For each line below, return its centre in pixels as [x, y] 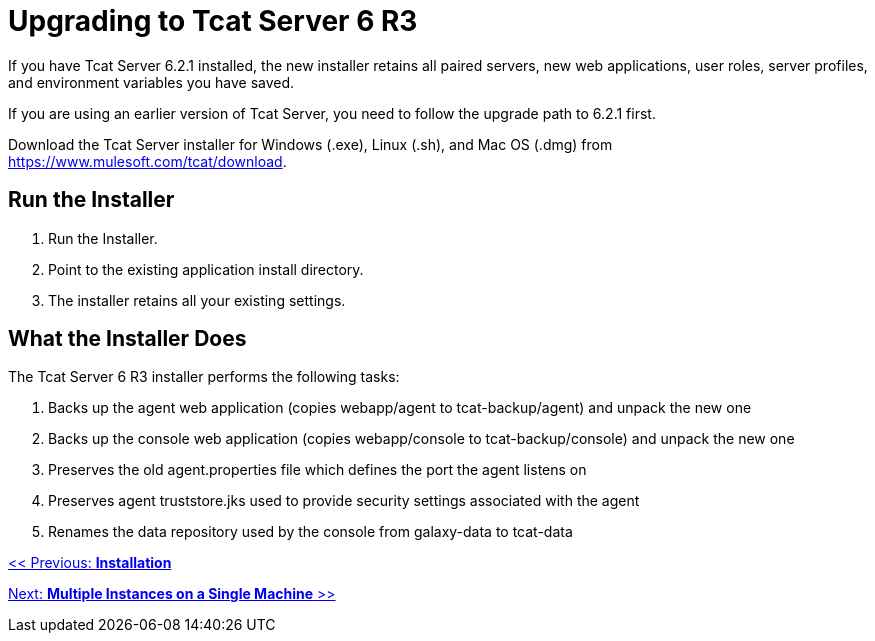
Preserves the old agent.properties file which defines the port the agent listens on [317, 470]
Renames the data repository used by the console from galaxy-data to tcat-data [310, 532]
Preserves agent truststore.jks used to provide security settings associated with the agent [344, 501]
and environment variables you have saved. [151, 82]
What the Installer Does [127, 339]
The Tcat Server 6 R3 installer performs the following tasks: [204, 377]
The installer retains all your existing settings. [197, 300]
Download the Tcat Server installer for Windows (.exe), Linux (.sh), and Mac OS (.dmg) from [310, 144]
